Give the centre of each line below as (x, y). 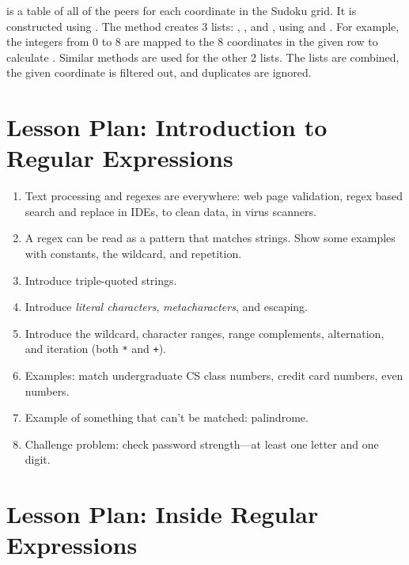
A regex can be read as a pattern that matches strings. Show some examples (210, 238)
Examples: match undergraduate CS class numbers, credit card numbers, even (214, 375)
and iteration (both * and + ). (95, 349)
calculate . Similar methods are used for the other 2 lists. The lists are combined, (203, 57)
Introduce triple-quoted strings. (101, 280)
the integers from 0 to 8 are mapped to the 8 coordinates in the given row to (192, 42)
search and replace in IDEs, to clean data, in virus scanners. (170, 211)
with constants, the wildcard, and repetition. (133, 254)
